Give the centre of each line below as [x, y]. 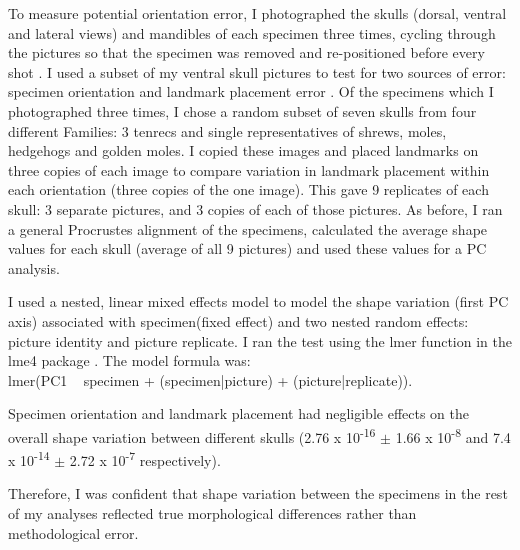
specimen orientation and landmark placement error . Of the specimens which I [251, 91]
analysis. [34, 267]
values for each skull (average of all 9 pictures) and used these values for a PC [247, 248]
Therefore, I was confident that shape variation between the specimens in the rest [258, 493]
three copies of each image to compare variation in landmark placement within [249, 169]
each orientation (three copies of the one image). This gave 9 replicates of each [248, 189]
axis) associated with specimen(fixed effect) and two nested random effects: [238, 320]
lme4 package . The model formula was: [129, 360]
